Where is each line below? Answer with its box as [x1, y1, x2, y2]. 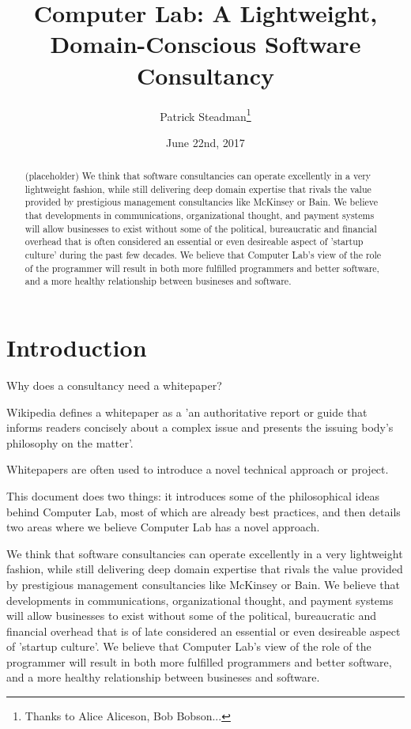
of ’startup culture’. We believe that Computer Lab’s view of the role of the [6, 638, 371, 655]
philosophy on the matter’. [6, 434, 134, 451]
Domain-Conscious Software [50, 28, 361, 60]
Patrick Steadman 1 [160, 105, 251, 124]
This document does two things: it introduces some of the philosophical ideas [6, 487, 379, 504]
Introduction [6, 331, 147, 364]
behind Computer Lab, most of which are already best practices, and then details [6, 503, 401, 519]
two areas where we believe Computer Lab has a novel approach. [6, 519, 320, 535]
